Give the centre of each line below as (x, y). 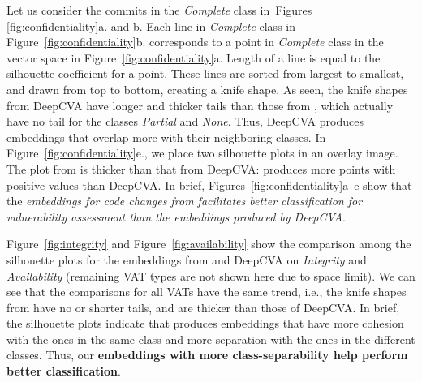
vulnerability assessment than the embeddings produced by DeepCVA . (176, 216)
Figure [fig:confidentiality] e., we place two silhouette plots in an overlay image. (202, 153)
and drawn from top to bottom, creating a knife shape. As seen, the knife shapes (207, 89)
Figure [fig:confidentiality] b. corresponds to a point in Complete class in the (195, 42)
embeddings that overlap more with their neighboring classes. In (166, 137)
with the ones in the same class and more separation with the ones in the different (211, 339)
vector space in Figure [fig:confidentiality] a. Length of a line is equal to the (194, 57)
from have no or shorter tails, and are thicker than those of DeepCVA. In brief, (203, 307)
